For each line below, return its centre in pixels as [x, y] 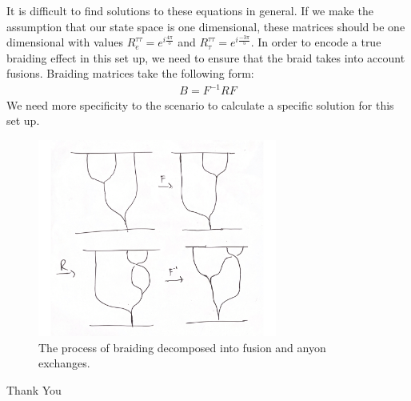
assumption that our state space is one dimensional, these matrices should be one [206, 26]
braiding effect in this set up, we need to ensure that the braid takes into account [206, 57]
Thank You [34, 389]
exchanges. [64, 363]
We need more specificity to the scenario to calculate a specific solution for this [200, 104]
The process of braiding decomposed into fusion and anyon [182, 347]
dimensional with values [65, 42]
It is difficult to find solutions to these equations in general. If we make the [190, 10]
